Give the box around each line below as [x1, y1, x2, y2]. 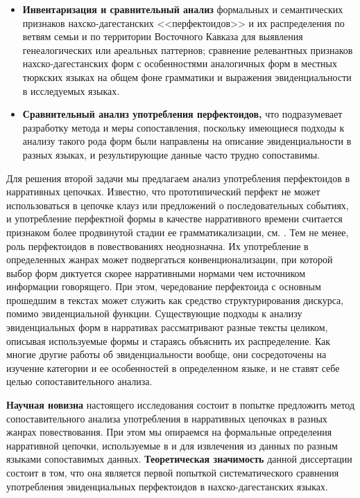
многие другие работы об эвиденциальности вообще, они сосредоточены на [6, 347, 327, 362]
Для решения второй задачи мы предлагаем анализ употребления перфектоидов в [6, 170, 350, 185]
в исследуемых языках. [22, 83, 120, 98]
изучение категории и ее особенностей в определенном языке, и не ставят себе [6, 360, 340, 375]
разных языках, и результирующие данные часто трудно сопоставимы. [22, 147, 320, 161]
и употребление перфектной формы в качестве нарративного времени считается [6, 211, 343, 226]
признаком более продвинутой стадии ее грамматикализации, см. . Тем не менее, [6, 224, 349, 239]
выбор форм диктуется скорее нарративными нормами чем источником [6, 265, 306, 280]
